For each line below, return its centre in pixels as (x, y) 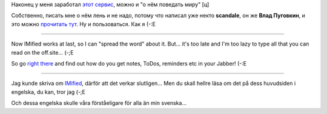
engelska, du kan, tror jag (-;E (48, 92)
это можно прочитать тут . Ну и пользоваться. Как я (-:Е (83, 24)
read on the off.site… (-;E (42, 52)
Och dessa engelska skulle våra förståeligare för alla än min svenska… (99, 103)
